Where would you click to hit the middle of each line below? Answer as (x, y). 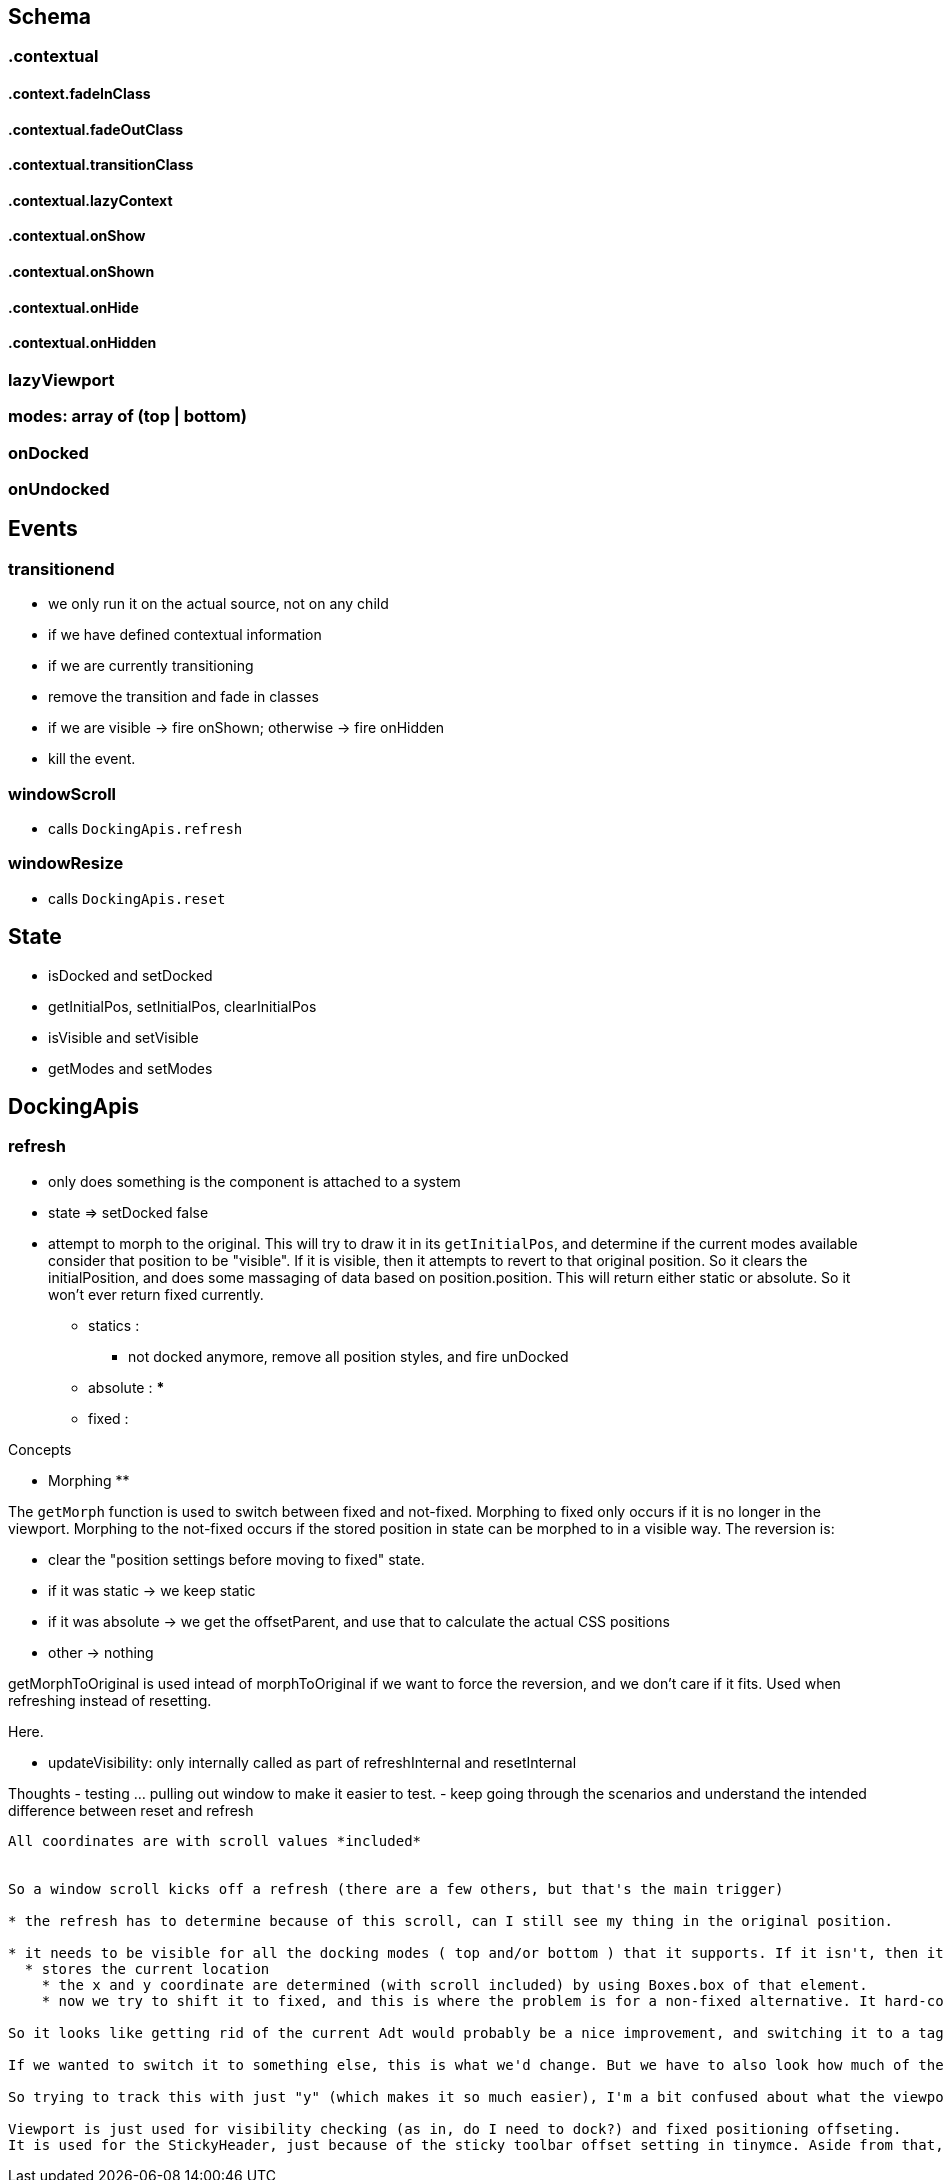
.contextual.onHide (73, 307)
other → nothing (101, 1652)
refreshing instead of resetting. (110, 1700)
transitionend (61, 568)
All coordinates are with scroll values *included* (215, 1840)
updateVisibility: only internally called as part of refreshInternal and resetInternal (312, 1762)
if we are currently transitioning (151, 666)
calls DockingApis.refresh (145, 828)
